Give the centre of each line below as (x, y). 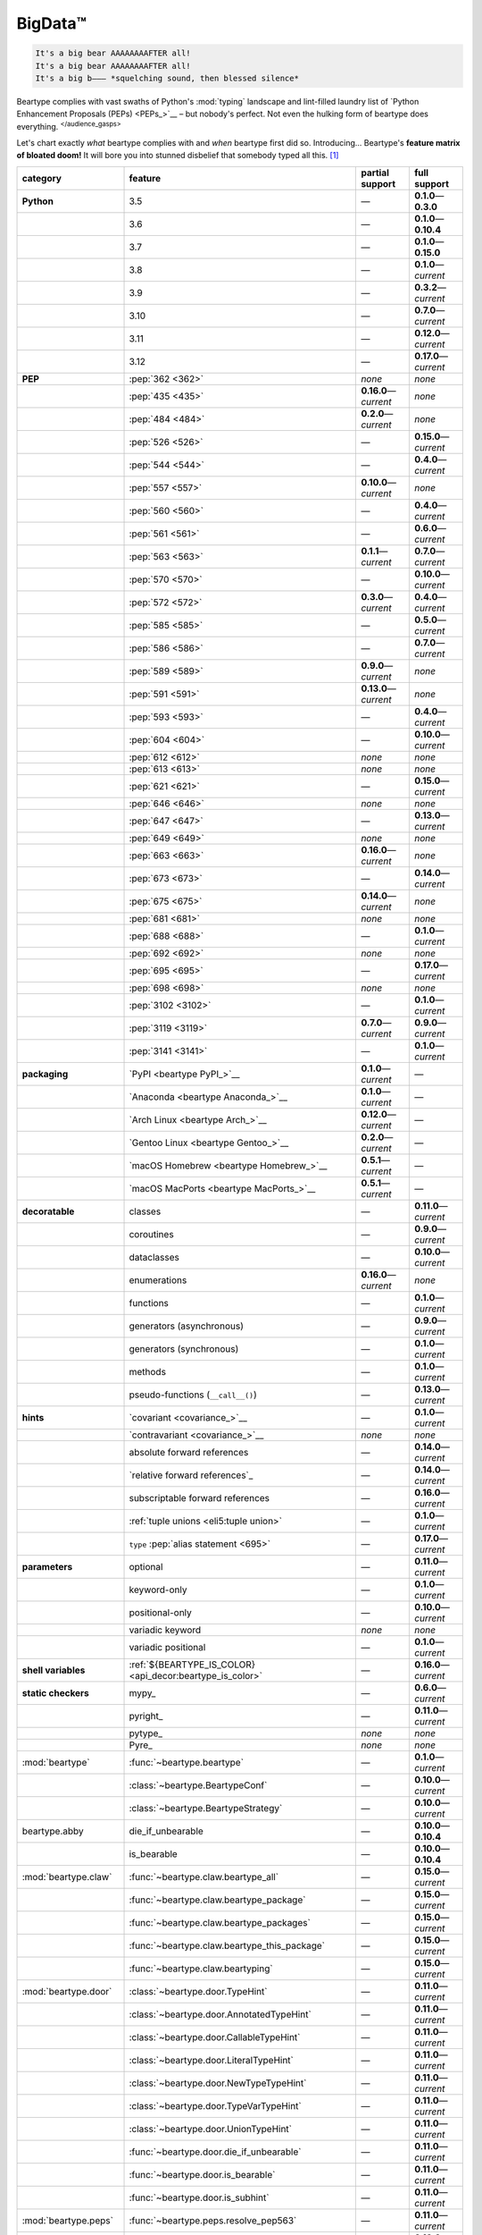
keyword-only (158, 1590)
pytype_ (146, 1733)
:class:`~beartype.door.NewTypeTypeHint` (218, 2083)
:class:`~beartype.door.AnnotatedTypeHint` (220, 2014)
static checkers (55, 1692)
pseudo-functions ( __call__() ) (193, 1395)
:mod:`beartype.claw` (67, 1877)
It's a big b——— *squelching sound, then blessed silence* (167, 78)
